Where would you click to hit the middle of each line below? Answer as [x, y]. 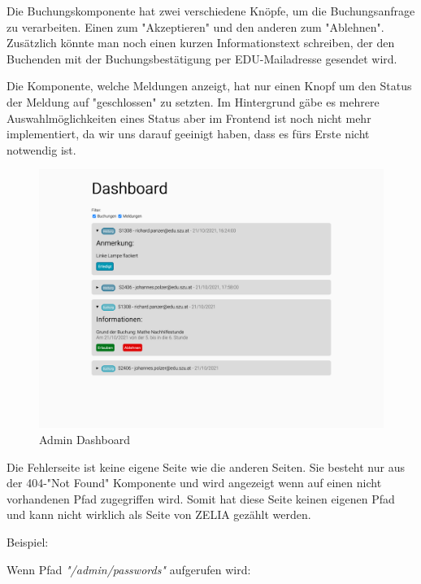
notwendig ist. [41, 149]
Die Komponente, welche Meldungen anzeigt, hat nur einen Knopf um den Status [209, 86]
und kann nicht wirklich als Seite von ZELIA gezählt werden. [159, 514]
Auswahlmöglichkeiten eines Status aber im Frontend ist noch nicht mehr [189, 118]
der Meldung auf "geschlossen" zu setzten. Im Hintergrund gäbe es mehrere [193, 101]
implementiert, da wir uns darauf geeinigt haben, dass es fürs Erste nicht [188, 134]
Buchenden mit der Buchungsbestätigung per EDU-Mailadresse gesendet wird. [202, 58]
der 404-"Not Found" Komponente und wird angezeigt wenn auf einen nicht [194, 483]
